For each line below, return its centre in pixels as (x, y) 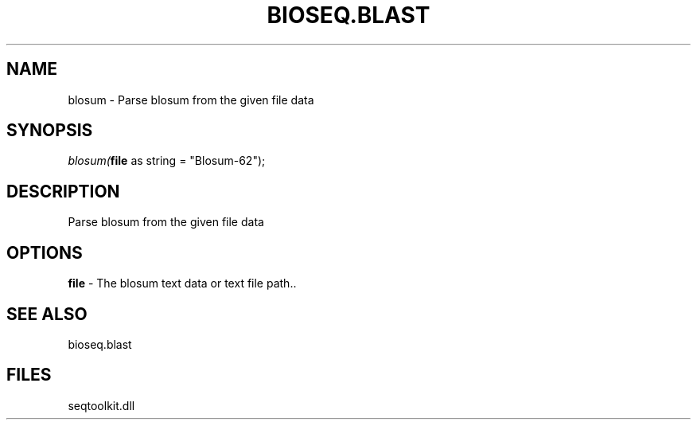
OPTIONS (45, 252)
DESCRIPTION (63, 191)
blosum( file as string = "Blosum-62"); (167, 161)
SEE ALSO (47, 314)
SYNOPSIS (50, 131)
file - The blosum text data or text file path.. (182, 283)
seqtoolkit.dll (101, 405)
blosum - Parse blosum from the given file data (191, 100)
